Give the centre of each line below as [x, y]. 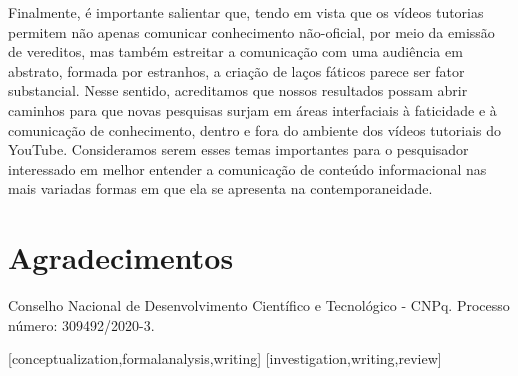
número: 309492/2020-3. [81, 324]
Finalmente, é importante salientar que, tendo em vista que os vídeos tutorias [246, 12]
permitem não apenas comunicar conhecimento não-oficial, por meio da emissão [251, 31]
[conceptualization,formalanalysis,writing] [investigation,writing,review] [225, 358]
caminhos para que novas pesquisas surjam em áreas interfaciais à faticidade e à [252, 109]
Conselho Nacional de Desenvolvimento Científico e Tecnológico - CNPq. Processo [259, 305]
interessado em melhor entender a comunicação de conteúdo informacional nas [247, 168]
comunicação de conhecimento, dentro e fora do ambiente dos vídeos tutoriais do [255, 129]
